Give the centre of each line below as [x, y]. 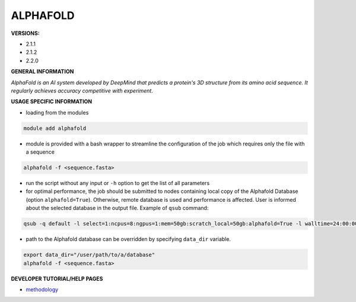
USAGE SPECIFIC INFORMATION [52, 101]
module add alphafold [55, 128]
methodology [42, 289]
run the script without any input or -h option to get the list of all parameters [118, 183]
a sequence [40, 152]
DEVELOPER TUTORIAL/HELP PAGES [57, 278]
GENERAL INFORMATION [42, 72]
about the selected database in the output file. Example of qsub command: [117, 208]
